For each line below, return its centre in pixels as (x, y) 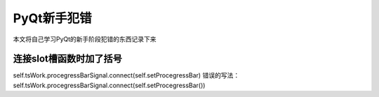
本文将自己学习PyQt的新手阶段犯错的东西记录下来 (85, 39)
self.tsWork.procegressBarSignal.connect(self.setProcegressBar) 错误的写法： (126, 75)
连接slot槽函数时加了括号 (68, 59)
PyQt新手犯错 (53, 18)
